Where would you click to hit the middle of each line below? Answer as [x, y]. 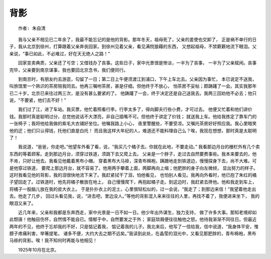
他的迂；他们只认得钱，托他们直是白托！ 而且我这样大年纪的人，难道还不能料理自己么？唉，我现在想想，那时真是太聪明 [133, 130]
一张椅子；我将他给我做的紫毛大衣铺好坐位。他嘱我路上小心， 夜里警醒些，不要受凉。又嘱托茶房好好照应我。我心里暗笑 [133, 124]
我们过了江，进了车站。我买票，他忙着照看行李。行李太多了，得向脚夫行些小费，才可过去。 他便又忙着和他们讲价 [135, 109]
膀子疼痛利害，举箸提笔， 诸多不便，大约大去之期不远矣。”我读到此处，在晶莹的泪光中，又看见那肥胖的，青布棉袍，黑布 [133, 233]
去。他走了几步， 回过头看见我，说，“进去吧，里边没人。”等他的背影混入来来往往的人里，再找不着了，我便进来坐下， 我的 [134, 196]
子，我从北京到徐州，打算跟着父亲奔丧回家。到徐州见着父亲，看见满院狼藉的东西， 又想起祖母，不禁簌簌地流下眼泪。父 [133, 47]
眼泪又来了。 [23, 203]
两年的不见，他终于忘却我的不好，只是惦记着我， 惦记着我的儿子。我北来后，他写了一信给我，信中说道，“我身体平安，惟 [134, 226]
